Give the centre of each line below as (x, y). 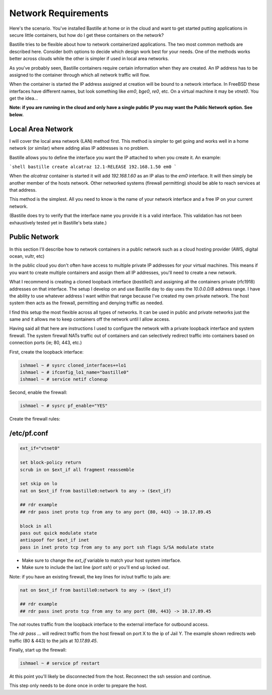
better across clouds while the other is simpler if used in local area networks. (89, 59)
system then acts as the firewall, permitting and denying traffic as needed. (86, 303)
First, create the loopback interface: (47, 352)
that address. (23, 190)
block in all (36, 526)
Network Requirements (59, 13)
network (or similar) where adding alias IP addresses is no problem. (79, 148)
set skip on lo (39, 484)
